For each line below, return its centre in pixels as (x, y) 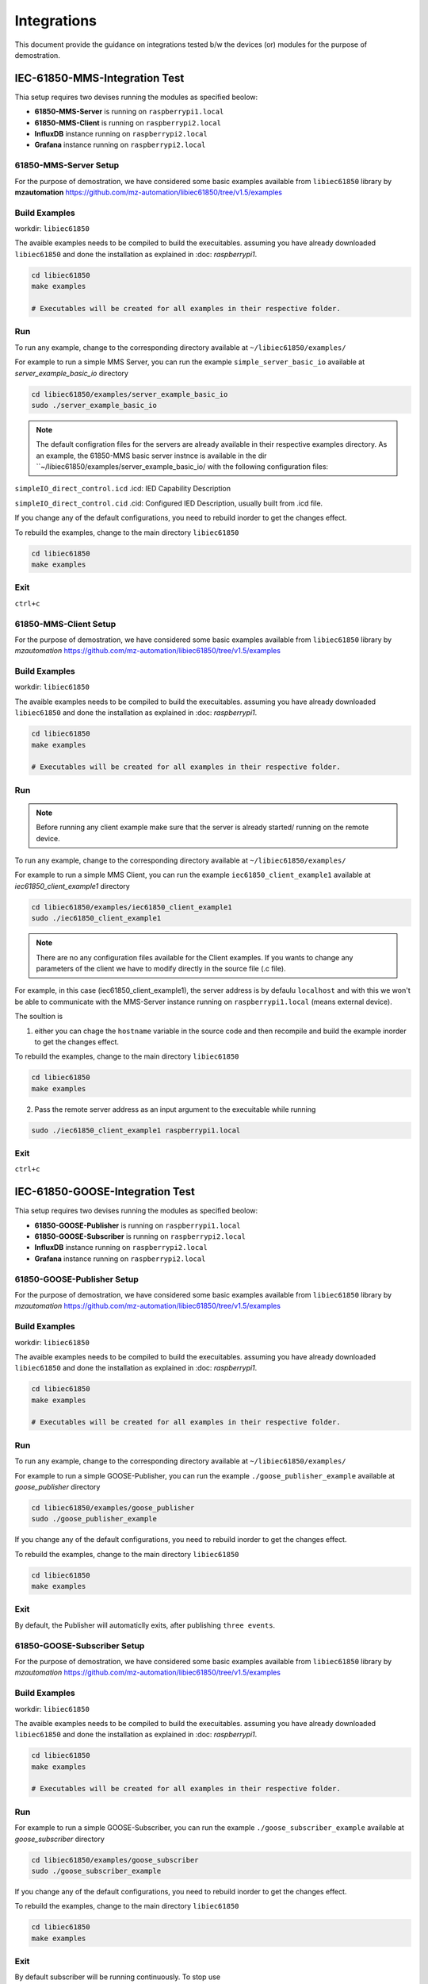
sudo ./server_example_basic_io (94, 405)
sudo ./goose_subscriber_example (96, 1871)
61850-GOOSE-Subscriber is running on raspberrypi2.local (140, 1236)
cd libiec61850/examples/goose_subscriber (115, 1860)
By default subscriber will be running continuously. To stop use (118, 1977)
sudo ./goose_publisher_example (94, 1519)
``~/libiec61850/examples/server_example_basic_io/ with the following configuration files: (182, 467)
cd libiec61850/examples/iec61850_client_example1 (132, 907)
